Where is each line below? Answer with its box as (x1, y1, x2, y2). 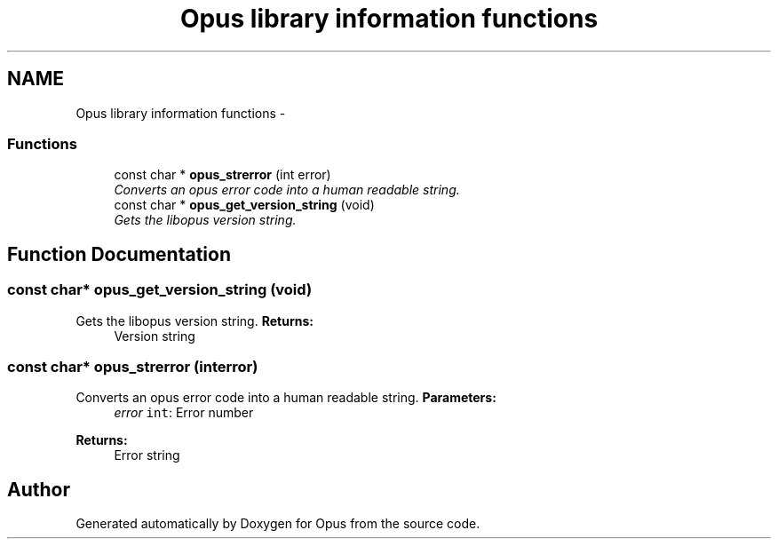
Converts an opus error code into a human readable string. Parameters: (75, 390, 496, 406)
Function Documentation (7, 242, 231, 265)
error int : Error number (114, 405, 254, 421)
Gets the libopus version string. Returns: (75, 313, 314, 328)
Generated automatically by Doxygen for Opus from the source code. (75, 516, 480, 532)
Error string (114, 447, 180, 463)
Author (7, 478, 70, 501)
